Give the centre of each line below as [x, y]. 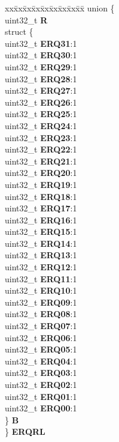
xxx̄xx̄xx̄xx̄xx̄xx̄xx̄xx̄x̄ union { [60, 8]
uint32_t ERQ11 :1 [41, 278]
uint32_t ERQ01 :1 [41, 396]
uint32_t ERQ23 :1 [41, 137]
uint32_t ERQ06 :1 [41, 337]
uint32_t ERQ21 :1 [41, 161]
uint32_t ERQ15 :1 [41, 232]
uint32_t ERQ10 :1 [41, 290]
